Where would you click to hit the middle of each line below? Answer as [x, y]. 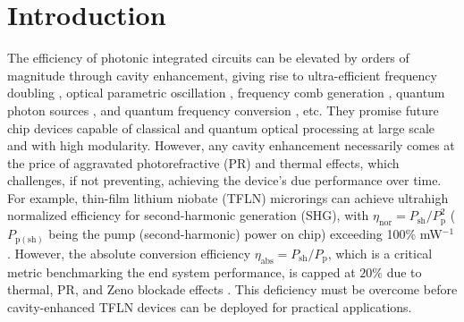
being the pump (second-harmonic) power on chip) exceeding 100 [227, 234]
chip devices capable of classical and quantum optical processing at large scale [221, 127]
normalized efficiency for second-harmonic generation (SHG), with [188, 215]
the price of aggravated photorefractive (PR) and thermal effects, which [203, 162]
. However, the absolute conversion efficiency [129, 253]
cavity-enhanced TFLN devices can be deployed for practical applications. [210, 306]
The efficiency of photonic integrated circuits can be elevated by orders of [208, 58]
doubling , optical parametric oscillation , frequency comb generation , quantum [226, 93]
